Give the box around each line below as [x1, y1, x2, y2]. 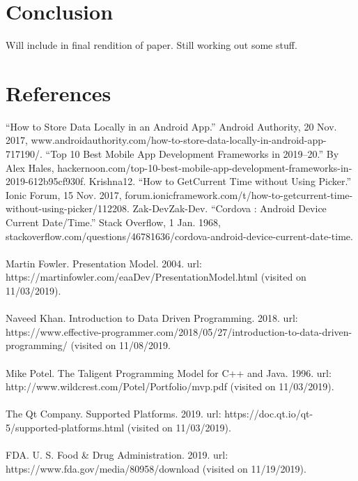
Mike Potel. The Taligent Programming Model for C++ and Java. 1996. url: [6, 365, 332, 380]
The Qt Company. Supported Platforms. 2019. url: [6, 406, 221, 421]
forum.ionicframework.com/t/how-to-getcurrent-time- [125, 187, 353, 202]
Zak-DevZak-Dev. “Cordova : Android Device [132, 201, 327, 216]
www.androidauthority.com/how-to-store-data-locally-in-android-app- [31, 133, 327, 147]
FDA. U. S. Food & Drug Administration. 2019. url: [6, 447, 228, 462]
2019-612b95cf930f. [6, 174, 86, 188]
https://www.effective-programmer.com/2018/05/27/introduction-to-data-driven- [6, 324, 352, 339]
